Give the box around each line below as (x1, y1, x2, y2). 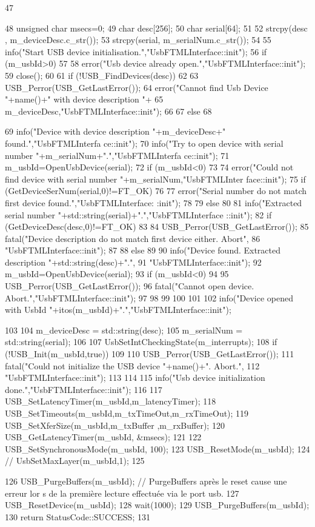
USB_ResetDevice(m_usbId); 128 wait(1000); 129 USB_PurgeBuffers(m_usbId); (5, 498, 310, 511)
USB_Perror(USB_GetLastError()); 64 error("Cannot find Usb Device (5, 81, 268, 93)
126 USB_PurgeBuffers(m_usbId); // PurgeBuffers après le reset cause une (5, 474, 287, 487)
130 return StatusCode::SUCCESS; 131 (5, 510, 150, 523)
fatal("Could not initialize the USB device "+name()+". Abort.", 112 (5, 359, 260, 372)
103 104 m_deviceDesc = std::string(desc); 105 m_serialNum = (5, 323, 243, 336)
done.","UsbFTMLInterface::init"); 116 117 (5, 383, 162, 395)
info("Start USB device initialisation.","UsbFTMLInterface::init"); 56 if (5, 45, 267, 58)
